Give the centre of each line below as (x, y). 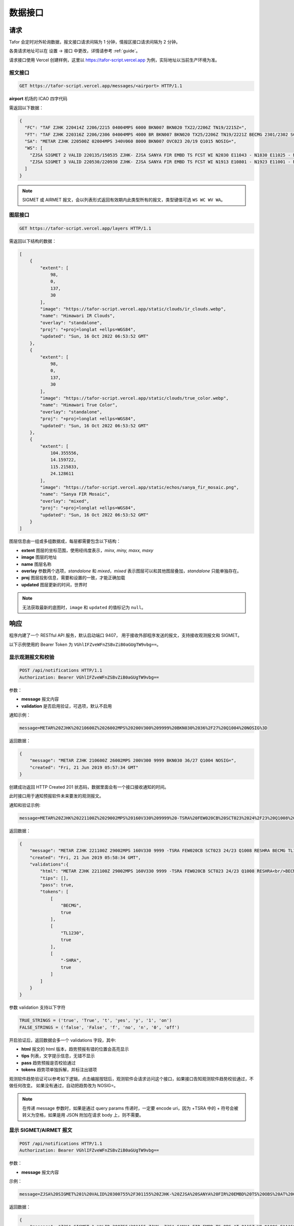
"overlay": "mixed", (65, 501)
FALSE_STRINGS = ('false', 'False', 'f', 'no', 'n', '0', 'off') (99, 1027)
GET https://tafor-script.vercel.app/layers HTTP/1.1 (85, 228)
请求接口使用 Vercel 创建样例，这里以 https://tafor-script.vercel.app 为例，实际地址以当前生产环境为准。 (114, 60)
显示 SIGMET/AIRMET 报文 (41, 1130)
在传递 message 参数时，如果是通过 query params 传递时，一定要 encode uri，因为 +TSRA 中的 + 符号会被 (130, 1108)
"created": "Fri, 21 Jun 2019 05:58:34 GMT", (85, 857)
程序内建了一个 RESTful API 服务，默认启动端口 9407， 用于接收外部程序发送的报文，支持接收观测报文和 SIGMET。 (125, 636)
